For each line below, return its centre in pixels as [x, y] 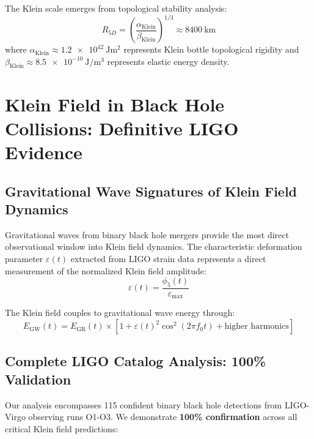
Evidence [44, 152]
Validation [38, 379]
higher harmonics [257, 327]
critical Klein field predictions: [62, 428]
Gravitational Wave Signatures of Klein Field [151, 191]
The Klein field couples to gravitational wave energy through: [120, 313]
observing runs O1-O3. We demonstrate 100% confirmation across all [163, 417]
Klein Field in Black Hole [115, 104]
